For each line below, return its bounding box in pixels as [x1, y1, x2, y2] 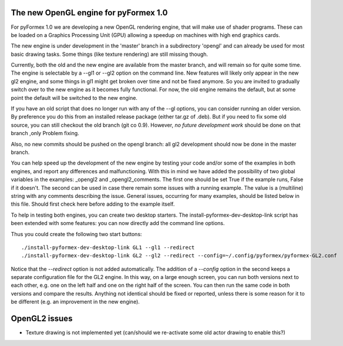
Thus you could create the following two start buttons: [11, 230, 142, 237]
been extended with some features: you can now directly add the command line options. [11, 220, 225, 227]
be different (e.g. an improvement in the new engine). [11, 298, 140, 305]
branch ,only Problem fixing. [11, 130, 79, 137]
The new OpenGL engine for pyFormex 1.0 [11, 8, 168, 18]
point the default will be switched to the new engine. [11, 94, 138, 101]
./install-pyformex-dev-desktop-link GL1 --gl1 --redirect [21, 244, 195, 251]
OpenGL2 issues [11, 314, 73, 324]
